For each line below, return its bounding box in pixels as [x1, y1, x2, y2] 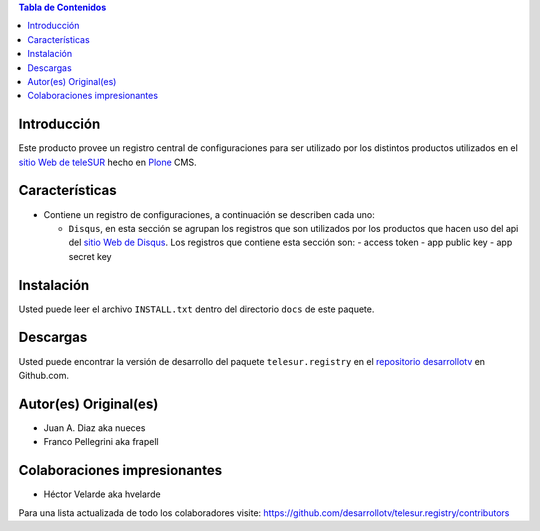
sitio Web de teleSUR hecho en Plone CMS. [18, 156, 197, 168]
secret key [68, 250, 112, 262]
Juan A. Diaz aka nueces [43, 421, 146, 434]
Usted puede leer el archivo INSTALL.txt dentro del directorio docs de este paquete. [18, 303, 375, 315]
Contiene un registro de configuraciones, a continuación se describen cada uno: [43, 208, 375, 220]
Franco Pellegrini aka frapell [43, 436, 159, 448]
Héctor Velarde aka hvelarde [43, 488, 161, 500]
